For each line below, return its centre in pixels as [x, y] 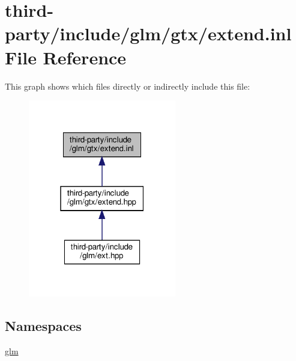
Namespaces [43, 326]
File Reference [66, 57]
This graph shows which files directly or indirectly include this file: [128, 86]
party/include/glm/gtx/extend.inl [148, 33]
